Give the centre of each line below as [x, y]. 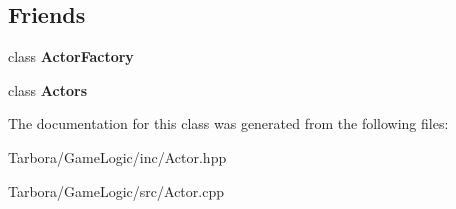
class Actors [47, 89]
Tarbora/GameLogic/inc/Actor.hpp [117, 156]
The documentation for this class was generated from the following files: [228, 123]
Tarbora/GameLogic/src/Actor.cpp [116, 190]
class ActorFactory [71, 56]
